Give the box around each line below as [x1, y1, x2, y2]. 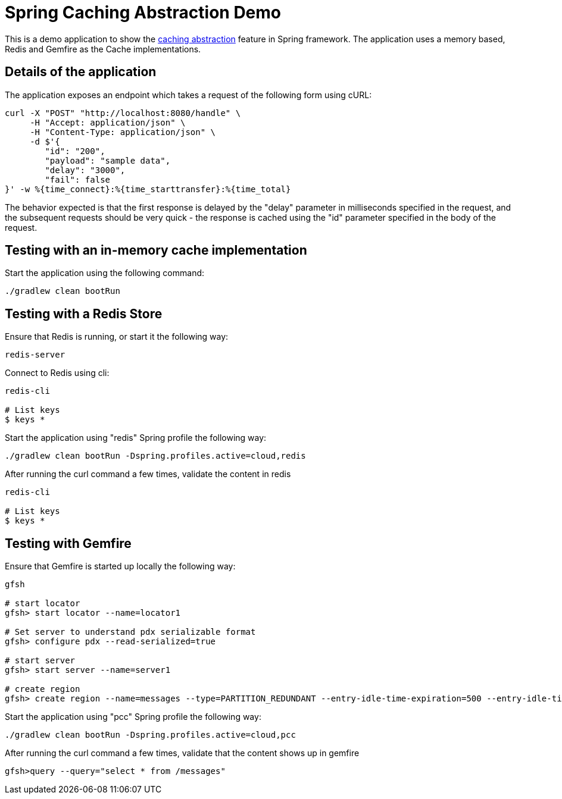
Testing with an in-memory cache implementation [5, 243, 307, 258]
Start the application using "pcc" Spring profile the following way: [5, 712, 261, 722]
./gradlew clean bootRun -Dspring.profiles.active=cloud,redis [5, 451, 306, 461]
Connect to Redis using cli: [5, 368, 110, 378]
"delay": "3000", [45, 165, 126, 175]
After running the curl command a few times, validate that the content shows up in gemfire [5, 748, 360, 759]
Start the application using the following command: [5, 268, 205, 278]
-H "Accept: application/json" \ [30, 117, 186, 127]
